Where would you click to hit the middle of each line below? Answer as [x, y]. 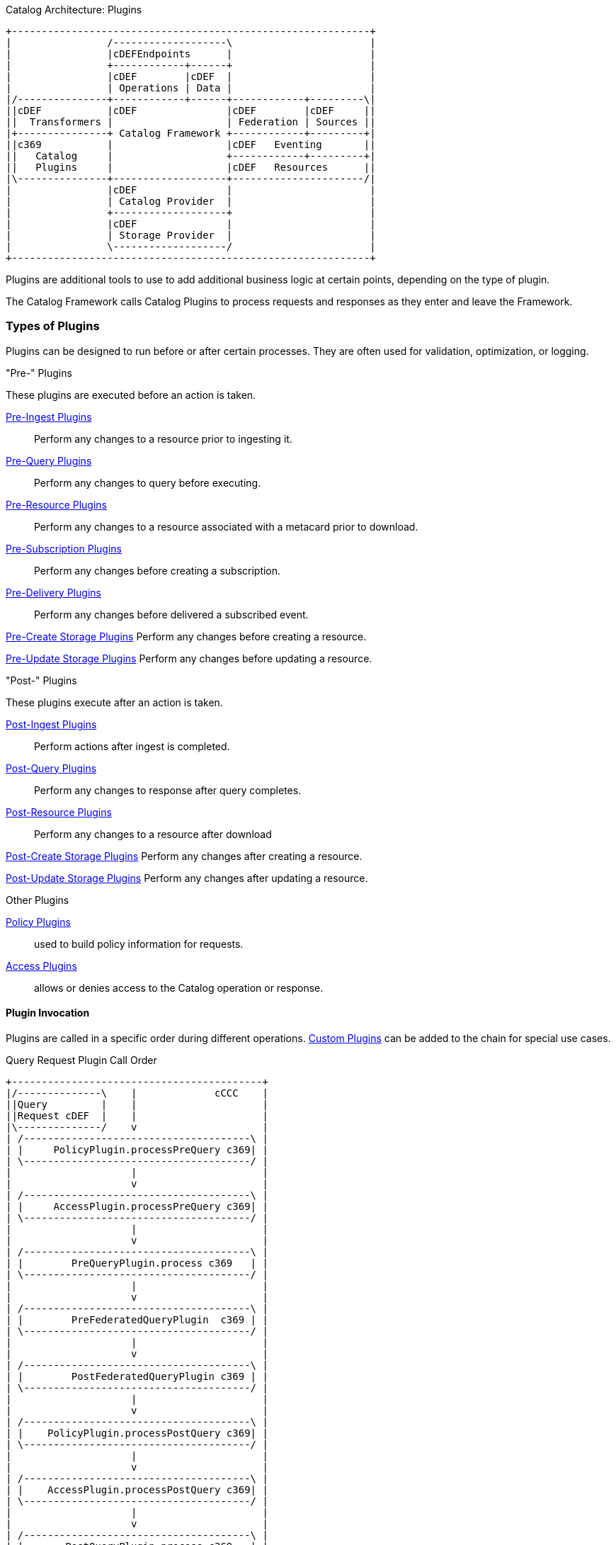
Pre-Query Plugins [49, 460]
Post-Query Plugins [51, 768]
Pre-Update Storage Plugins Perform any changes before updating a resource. [189, 658]
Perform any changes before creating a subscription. [158, 570]
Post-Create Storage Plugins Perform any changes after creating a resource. [184, 856]
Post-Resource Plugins [59, 812]
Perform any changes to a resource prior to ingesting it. [163, 438]
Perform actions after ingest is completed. [132, 746]
